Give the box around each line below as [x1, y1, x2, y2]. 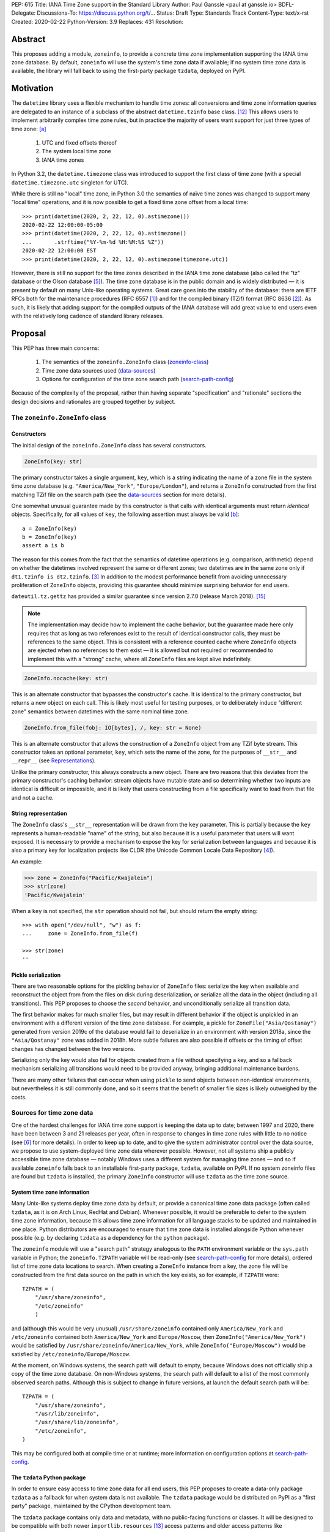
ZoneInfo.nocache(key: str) [24, 675, 108, 681]
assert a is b [22, 542, 64, 549]
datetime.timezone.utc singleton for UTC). [11, 178, 128, 186]
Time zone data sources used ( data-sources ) [42, 366, 156, 374]
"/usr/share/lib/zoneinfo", [34, 1419, 119, 1426]
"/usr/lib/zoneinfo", [34, 1410, 100, 1417]
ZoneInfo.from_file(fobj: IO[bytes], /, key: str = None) [24, 724, 202, 731]
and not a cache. [11, 794, 54, 801]
